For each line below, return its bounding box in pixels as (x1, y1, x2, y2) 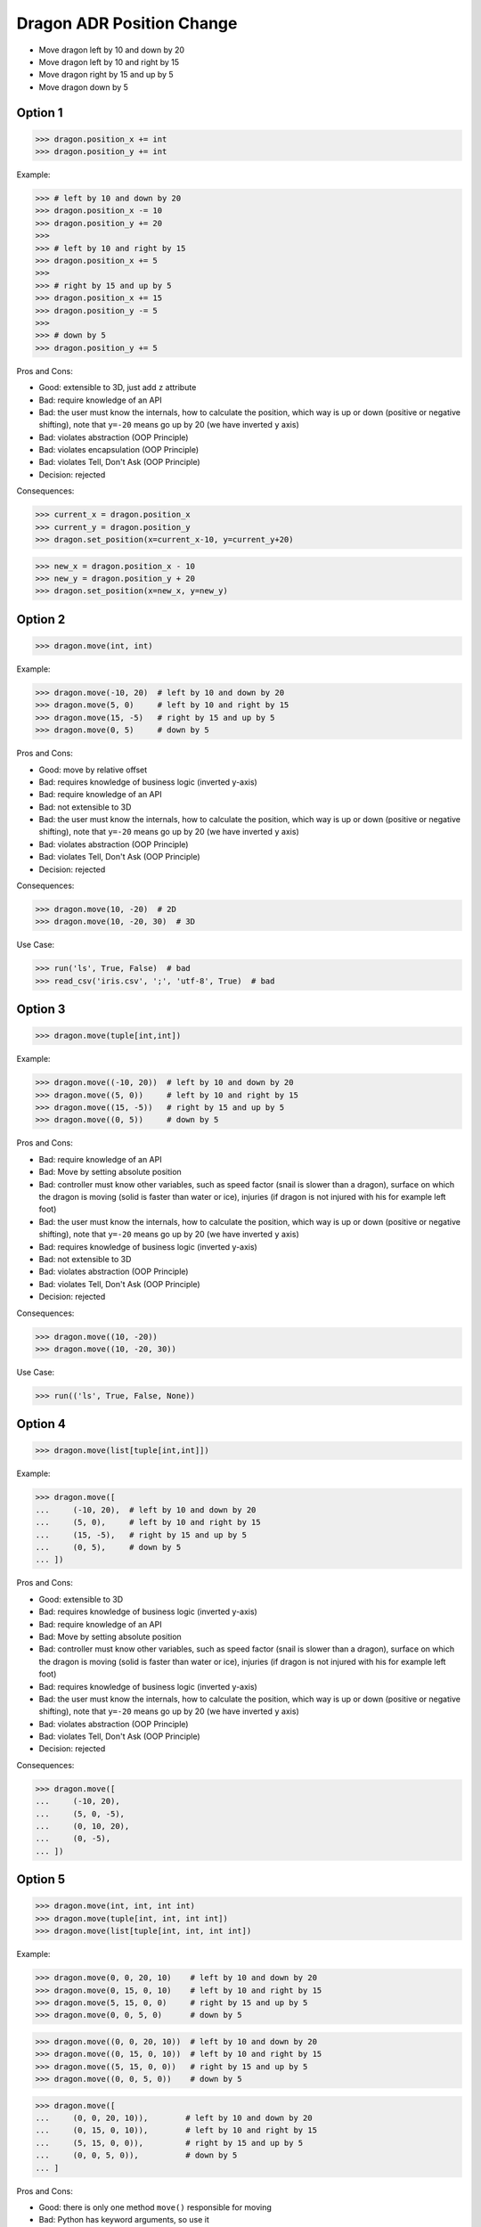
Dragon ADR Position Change (16, 13, 238, 33)
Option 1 (16, 105, 63, 120)
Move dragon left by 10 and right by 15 (38, 56, 180, 67)
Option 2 (16, 611, 66, 627)
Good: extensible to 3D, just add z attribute (38, 382, 197, 393)
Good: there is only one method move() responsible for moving (38, 2201, 272, 2213)
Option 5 (16, 1872, 66, 1888)
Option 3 (16, 1002, 66, 1017)
